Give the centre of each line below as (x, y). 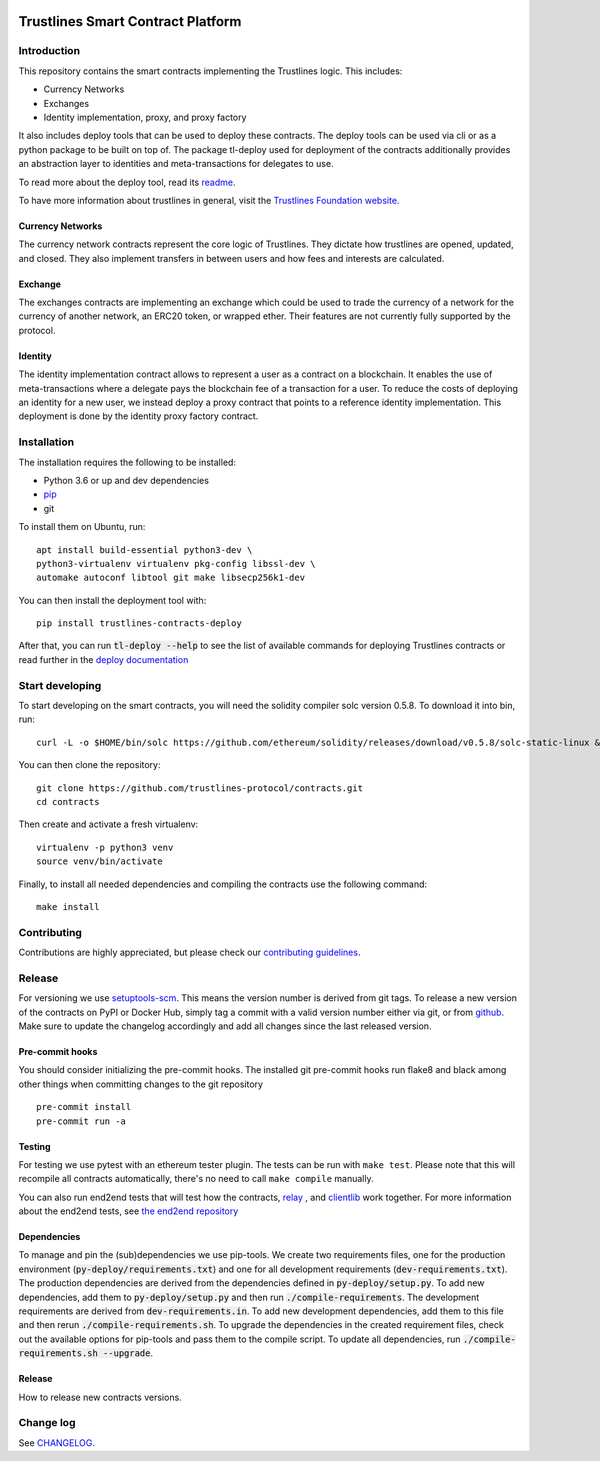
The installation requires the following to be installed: (127, 462)
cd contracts (68, 801)
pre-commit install (84, 1107)
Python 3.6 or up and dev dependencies (126, 480)
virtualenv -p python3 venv (105, 847)
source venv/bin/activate (100, 861)
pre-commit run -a (81, 1121)
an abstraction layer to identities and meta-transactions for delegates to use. (176, 164)
